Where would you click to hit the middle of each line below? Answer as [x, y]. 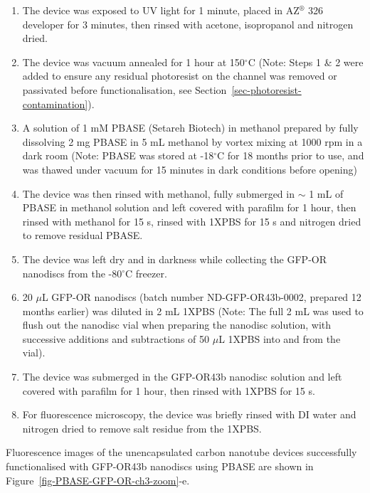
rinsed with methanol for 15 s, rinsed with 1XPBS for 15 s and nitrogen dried [192, 221]
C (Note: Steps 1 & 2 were [306, 62]
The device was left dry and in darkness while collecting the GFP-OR [174, 259]
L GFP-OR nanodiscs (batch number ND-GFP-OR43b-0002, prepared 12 [201, 297]
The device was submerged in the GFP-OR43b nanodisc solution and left [182, 377]
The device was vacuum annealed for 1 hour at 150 [133, 62]
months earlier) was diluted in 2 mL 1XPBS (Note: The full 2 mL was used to [193, 311]
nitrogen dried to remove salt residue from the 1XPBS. [142, 428]
